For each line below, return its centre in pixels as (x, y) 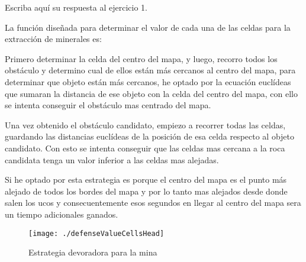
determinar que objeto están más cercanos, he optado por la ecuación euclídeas (148, 81)
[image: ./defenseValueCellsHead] (96, 233)
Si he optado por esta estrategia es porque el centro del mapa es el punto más (146, 179)
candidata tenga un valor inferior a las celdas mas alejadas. (112, 159)
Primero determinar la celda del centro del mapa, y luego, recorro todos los (141, 58)
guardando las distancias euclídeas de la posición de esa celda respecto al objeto (150, 136)
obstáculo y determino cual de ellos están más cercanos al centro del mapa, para (150, 70)
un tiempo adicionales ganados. (62, 214)
